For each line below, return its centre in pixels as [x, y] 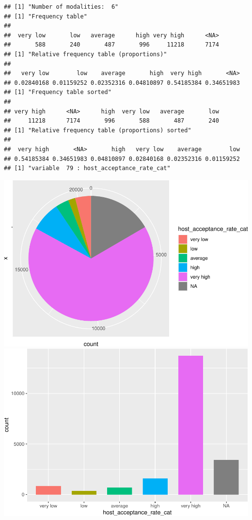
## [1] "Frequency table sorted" [58, 92]
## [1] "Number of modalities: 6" [61, 7]
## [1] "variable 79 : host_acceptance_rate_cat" [87, 168]
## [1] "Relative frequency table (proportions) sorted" [98, 130]
